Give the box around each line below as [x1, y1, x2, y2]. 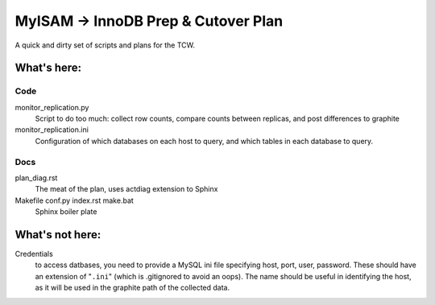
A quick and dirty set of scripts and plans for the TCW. [14, 40, 196, 50]
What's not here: [14, 228, 101, 241]
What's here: [14, 61, 82, 75]
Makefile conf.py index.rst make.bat [14, 196, 135, 205]
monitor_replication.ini [14, 125, 89, 134]
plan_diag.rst [14, 173, 58, 183]
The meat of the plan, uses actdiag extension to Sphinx [35, 184, 218, 194]
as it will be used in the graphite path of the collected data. [35, 282, 230, 293]
